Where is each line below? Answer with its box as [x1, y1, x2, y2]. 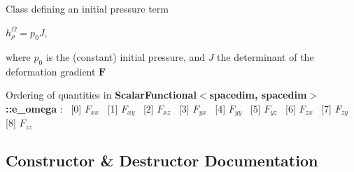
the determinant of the [217, 50, 314, 64]
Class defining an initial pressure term [6, 1, 169, 15]
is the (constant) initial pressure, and [45, 50, 206, 64]
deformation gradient [6, 64, 96, 78]
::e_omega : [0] [6, 101, 82, 116]
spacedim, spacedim [209, 87, 307, 102]
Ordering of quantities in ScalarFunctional [6, 87, 197, 102]
